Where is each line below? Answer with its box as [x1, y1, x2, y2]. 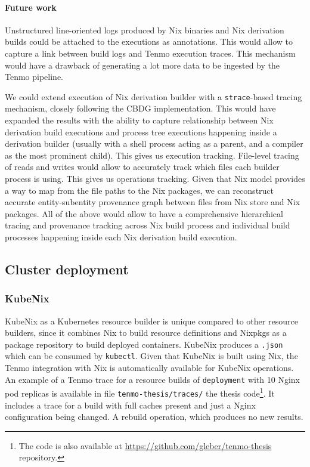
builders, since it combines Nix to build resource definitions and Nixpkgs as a [5, 326, 287, 339]
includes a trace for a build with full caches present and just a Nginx [5, 398, 256, 411]
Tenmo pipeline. [5, 70, 64, 83]
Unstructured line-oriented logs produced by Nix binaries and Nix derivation [5, 23, 284, 36]
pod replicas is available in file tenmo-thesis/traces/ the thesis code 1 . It [5, 385, 275, 399]
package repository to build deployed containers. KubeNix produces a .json [5, 338, 283, 350]
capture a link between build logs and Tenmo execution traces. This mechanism [5, 47, 296, 59]
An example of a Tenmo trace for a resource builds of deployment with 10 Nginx [5, 373, 300, 385]
